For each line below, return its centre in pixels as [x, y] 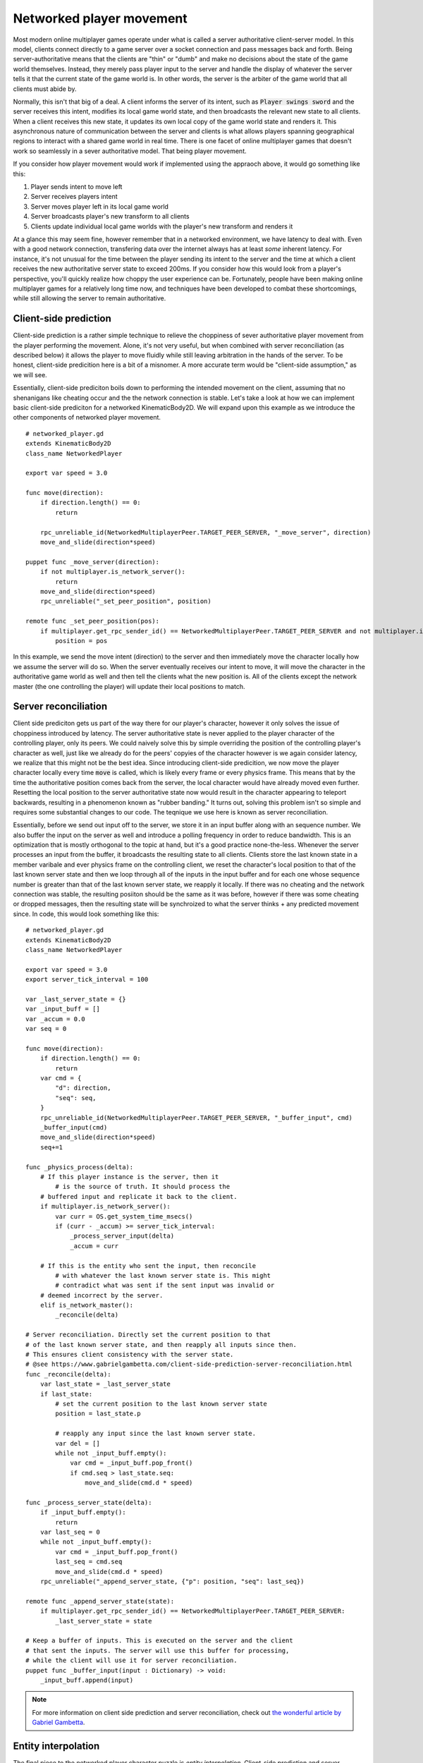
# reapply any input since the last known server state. [156, 1434]
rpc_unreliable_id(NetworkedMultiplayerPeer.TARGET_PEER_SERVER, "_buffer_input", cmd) [196, 1117]
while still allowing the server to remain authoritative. [90, 298]
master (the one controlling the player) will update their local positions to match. [129, 686]
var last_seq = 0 [70, 1532]
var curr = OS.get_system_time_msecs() [124, 1216]
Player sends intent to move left [76, 187]
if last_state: [66, 1394]
